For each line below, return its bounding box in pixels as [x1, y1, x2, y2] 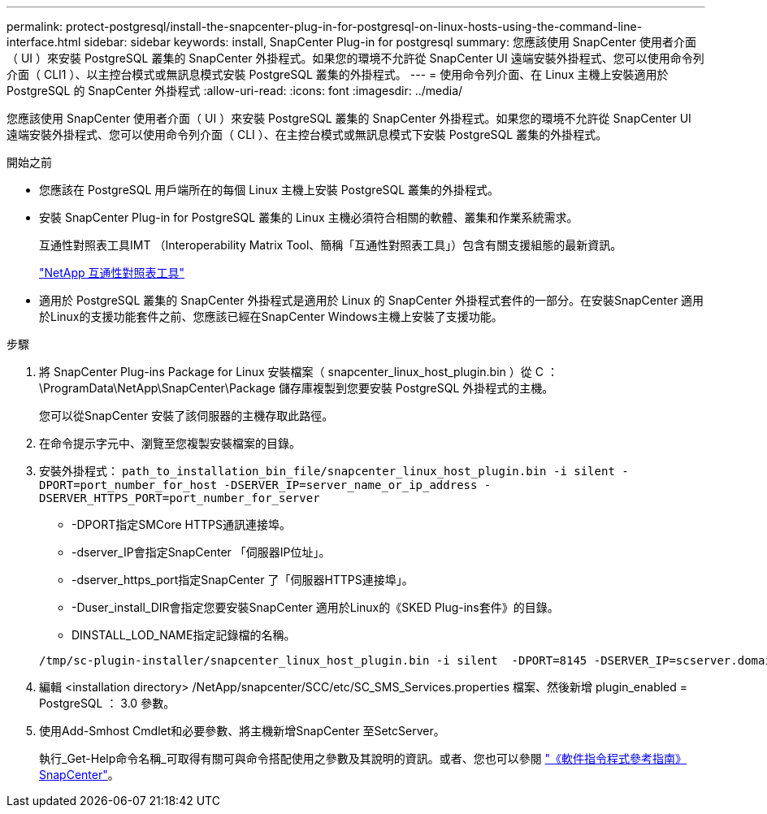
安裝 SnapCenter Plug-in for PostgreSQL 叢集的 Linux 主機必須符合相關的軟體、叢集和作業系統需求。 [39, 210, 578, 224]
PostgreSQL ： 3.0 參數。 [39, 696, 175, 710]
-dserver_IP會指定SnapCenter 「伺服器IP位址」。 [71, 545, 331, 559]
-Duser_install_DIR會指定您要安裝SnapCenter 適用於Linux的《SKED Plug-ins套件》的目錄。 [71, 600, 559, 614]
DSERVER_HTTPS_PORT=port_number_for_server [39, 491, 320, 504]
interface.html [6, 35, 81, 49]
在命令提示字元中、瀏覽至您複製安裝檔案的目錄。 [39, 436, 301, 450]
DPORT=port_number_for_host [39, 478, 218, 491]
